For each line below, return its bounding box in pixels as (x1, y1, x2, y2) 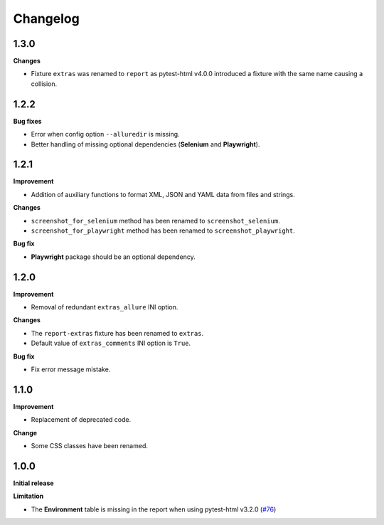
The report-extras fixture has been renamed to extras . (31, 329, 204, 337)
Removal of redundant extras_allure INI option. (31, 303, 178, 312)
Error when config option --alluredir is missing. (31, 130, 181, 139)
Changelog (13, 11, 80, 26)
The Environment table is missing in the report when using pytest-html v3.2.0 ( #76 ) (31, 505, 277, 514)
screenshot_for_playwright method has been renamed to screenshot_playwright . (31, 226, 295, 235)
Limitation (13, 492, 44, 501)
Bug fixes (13, 117, 42, 125)
